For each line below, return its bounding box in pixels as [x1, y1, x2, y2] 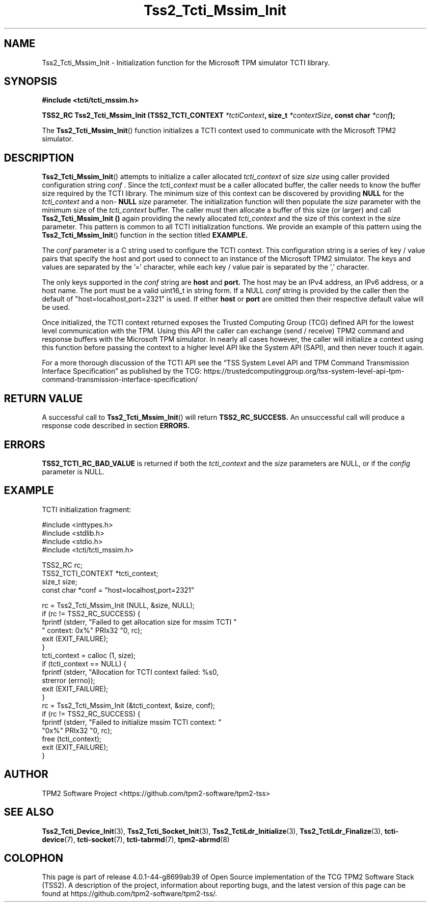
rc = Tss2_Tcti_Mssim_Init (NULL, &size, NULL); [42, 601, 195, 609]
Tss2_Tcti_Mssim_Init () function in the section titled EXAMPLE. [42, 231, 248, 240]
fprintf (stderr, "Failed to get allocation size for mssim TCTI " [42, 617, 237, 626]
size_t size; [42, 577, 78, 586]
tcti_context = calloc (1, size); [42, 651, 136, 659]
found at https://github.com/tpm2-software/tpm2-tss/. [42, 889, 217, 898]
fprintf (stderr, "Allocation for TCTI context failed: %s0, [42, 667, 219, 676]
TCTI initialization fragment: [42, 505, 132, 514]
